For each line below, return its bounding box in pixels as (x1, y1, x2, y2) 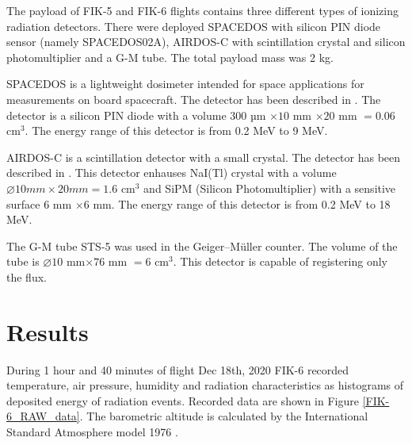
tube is (6, 253, 40, 270)
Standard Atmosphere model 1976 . (6, 424, 178, 439)
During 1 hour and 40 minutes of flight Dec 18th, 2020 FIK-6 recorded (6, 361, 349, 378)
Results (6, 315, 89, 347)
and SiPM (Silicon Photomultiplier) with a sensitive (143, 179, 396, 196)
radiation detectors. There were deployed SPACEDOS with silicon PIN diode (6, 17, 381, 34)
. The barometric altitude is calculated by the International (79, 408, 368, 424)
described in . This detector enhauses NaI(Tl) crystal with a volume (6, 164, 337, 181)
